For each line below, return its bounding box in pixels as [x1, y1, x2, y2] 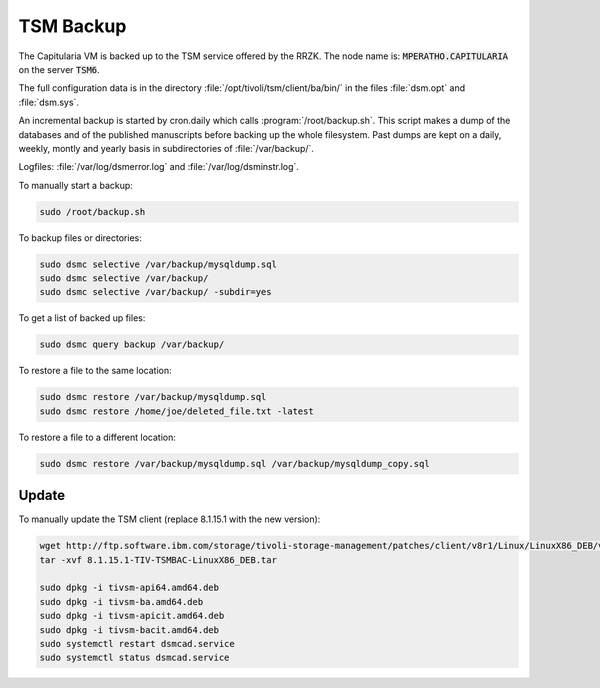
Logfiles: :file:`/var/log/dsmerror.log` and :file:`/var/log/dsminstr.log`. [18, 161, 300, 173]
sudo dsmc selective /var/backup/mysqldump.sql [39, 258, 277, 270]
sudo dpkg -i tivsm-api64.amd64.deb [39, 582, 220, 594]
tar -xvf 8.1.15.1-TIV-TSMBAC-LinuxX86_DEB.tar [39, 554, 277, 565]
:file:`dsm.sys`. [18, 96, 80, 108]
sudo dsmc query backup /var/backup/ [39, 339, 225, 350]
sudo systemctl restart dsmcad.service [39, 638, 235, 649]
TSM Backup [18, 15, 127, 37]
